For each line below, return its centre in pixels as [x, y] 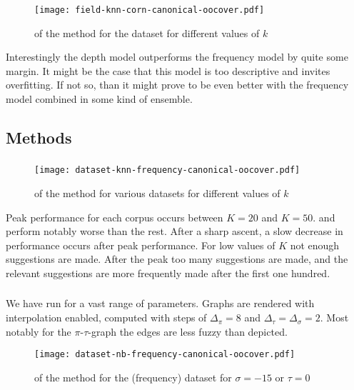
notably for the [39, 331]
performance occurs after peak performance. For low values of [141, 245]
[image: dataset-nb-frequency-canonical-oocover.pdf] [165, 355]
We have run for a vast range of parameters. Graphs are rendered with [160, 303]
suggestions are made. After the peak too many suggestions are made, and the [177, 259]
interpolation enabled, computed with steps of [106, 317]
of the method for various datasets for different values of [157, 192]
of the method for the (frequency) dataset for [133, 377]
